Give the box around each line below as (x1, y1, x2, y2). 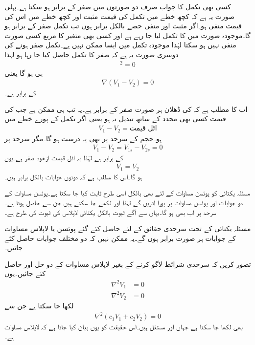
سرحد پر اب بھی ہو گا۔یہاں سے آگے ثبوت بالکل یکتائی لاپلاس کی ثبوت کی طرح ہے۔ (4, 207, 216, 217)
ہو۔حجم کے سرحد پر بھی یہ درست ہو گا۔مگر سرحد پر (4, 133, 162, 143)
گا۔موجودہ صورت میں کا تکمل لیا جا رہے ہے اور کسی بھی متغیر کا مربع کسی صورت (4, 30, 251, 40)
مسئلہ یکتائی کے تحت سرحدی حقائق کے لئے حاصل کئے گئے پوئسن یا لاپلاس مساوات (4, 223, 251, 234)
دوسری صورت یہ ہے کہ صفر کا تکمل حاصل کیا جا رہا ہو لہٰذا (4, 49, 179, 59)
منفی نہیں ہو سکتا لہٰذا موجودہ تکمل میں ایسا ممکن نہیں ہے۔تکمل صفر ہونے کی (4, 40, 236, 50)
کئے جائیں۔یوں (4, 268, 46, 279)
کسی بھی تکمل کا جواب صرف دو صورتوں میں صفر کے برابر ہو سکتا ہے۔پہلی (4, 1, 231, 11)
